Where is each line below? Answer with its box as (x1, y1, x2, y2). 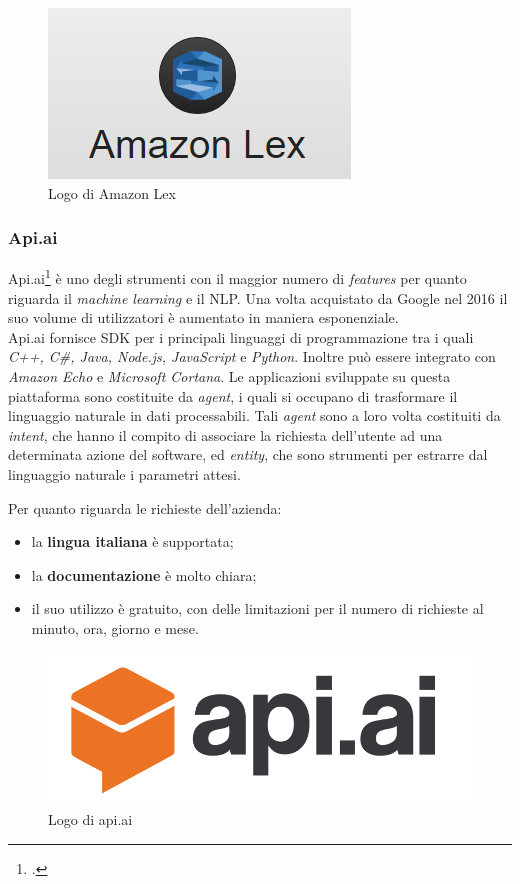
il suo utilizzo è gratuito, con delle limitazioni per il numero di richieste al (31, 598, 484, 619)
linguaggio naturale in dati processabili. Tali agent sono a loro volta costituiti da (8, 405, 501, 426)
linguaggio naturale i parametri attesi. (8, 464, 241, 484)
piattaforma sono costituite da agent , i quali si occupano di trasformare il (8, 385, 458, 406)
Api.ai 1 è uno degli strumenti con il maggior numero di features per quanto (8, 265, 467, 289)
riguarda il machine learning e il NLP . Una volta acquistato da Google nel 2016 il (8, 287, 508, 308)
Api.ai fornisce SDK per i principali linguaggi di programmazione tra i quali (8, 326, 474, 347)
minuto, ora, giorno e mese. (31, 617, 199, 638)
